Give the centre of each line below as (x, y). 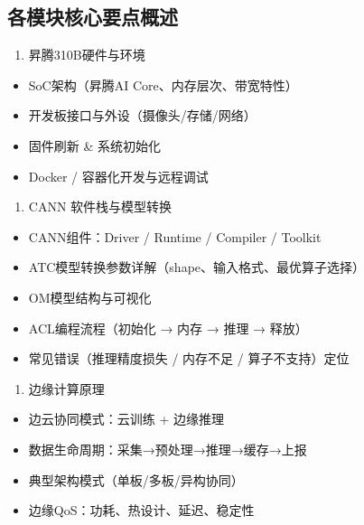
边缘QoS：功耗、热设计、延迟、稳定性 (141, 510)
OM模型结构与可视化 (90, 297)
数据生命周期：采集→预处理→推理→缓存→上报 (168, 449)
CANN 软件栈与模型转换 (100, 206)
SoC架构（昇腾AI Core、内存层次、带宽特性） (163, 84)
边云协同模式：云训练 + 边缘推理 (126, 419)
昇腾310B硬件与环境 (87, 55)
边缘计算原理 (66, 388)
